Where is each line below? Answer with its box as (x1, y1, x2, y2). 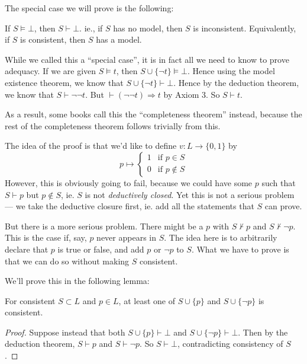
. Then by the (238, 325, 288, 338)
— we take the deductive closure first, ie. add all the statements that (5, 200, 254, 212)
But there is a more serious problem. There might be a (5, 219, 203, 232)
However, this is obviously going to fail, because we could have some (5, 176, 253, 189)
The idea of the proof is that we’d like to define (5, 139, 177, 152)
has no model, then (113, 21, 183, 34)
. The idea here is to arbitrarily (164, 231, 277, 244)
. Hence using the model (187, 65, 275, 77)
